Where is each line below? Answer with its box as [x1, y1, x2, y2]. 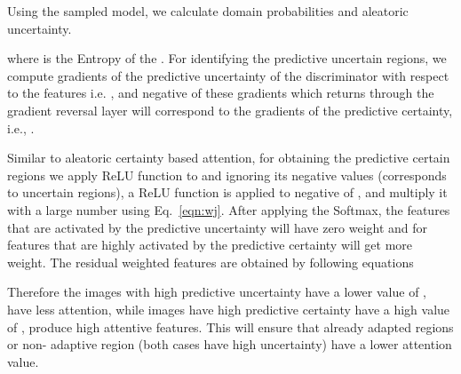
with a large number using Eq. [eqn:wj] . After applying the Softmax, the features [7, 200, 450, 219]
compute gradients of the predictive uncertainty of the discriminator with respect [7, 66, 449, 84]
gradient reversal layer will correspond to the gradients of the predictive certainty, [7, 100, 453, 119]
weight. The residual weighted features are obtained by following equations [7, 252, 414, 271]
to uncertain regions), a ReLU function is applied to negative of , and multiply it [7, 183, 448, 202]
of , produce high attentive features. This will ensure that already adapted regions [7, 317, 454, 336]
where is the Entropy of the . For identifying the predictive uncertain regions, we [7, 49, 447, 68]
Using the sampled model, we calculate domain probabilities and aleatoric [7, 2, 409, 20]
